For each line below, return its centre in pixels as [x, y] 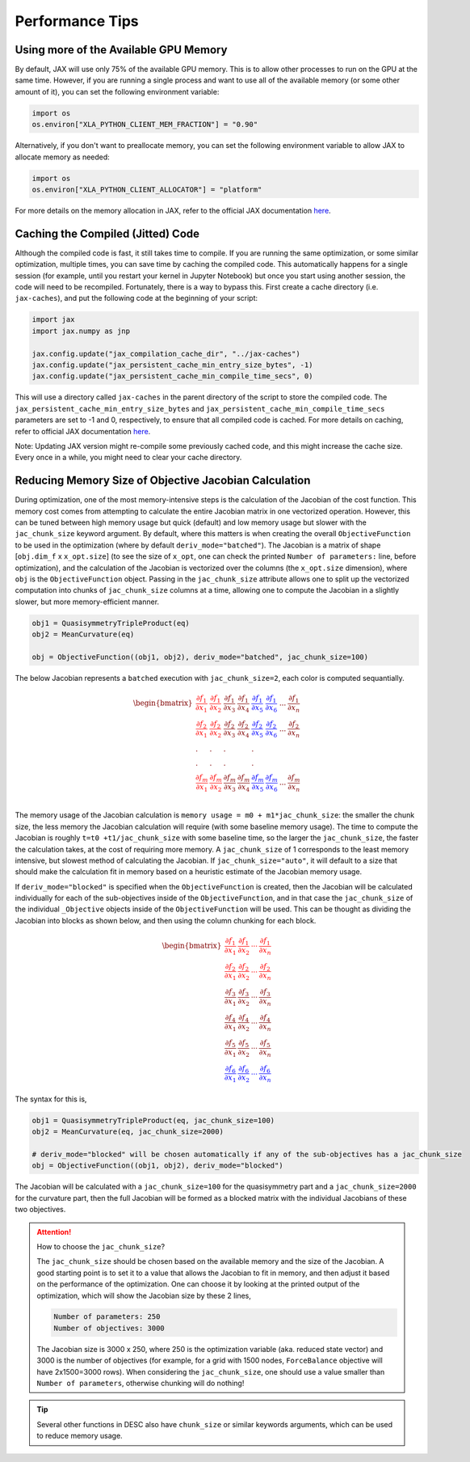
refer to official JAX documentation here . [83, 431]
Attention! [54, 1232]
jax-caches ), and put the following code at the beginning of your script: [136, 298]
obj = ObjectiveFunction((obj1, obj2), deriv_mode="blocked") [157, 1166]
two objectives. [40, 1210]
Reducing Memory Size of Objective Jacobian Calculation [163, 481]
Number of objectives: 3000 [109, 1328]
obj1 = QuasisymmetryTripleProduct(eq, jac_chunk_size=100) [153, 1120]
